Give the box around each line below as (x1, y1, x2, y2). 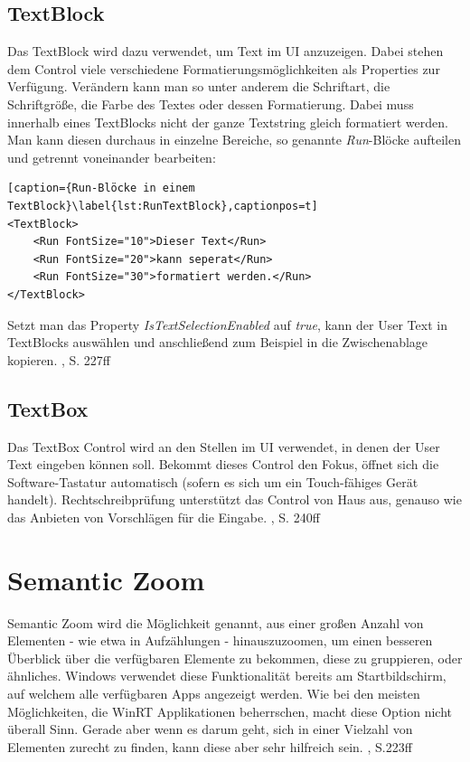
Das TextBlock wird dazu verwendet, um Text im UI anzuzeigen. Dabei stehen (7, 42, 444, 61)
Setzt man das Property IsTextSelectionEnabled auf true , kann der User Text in (7, 315, 447, 334)
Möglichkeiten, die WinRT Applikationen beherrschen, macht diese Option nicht (7, 701, 453, 720)
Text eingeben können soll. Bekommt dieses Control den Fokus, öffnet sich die (7, 455, 439, 474)
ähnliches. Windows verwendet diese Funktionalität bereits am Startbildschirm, (7, 666, 446, 685)
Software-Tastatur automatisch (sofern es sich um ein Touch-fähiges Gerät (7, 472, 418, 491)
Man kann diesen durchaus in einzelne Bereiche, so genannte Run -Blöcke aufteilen (7, 130, 461, 149)
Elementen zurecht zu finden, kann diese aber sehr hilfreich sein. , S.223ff (7, 737, 412, 756)
